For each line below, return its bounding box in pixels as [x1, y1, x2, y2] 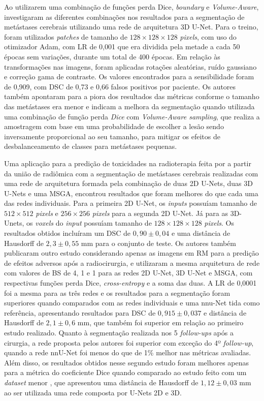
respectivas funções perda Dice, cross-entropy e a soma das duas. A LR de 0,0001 [4, 277, 257, 288]
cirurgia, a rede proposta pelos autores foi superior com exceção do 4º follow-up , [4, 337, 254, 348]
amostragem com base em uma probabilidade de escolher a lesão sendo [4, 121, 224, 132]
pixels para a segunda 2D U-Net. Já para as [92, 207, 228, 218]
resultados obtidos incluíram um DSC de [4, 228, 131, 238]
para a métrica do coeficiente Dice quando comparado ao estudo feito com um [4, 367, 247, 378]
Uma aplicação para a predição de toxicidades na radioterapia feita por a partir [4, 158, 251, 168]
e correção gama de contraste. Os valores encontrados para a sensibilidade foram [4, 71, 254, 82]
